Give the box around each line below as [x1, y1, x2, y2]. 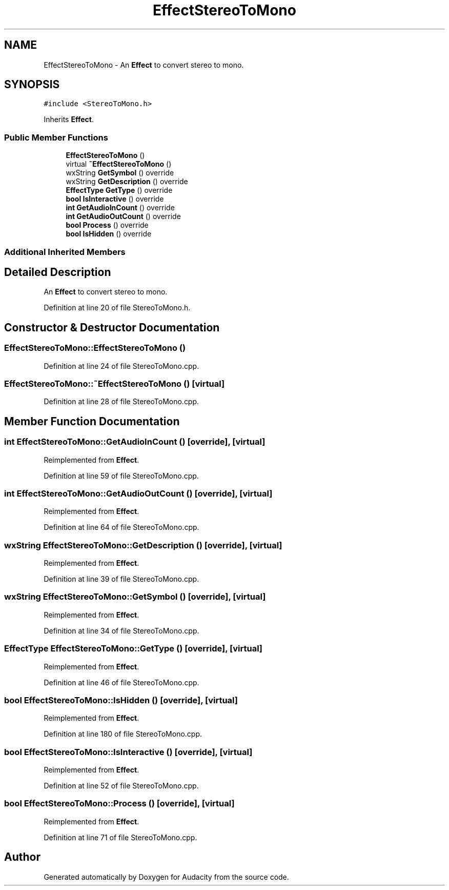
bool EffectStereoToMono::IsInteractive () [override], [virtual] [4, 746, 253, 757]
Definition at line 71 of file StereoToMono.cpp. [44, 833, 197, 842]
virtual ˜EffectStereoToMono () [66, 160, 172, 169]
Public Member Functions [4, 132, 108, 143]
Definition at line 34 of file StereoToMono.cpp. [44, 626, 199, 635]
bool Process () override [66, 221, 149, 230]
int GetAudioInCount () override [66, 203, 175, 212]
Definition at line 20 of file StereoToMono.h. [44, 303, 191, 312]
